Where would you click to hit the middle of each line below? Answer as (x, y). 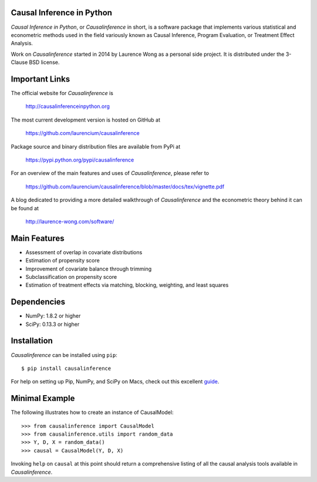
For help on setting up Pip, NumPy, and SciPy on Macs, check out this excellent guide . (115, 382)
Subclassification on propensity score (71, 277)
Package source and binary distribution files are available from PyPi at (96, 146)
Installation (32, 341)
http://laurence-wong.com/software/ (70, 221)
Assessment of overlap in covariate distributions (84, 252)
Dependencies (38, 302)
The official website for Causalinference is (62, 93)
